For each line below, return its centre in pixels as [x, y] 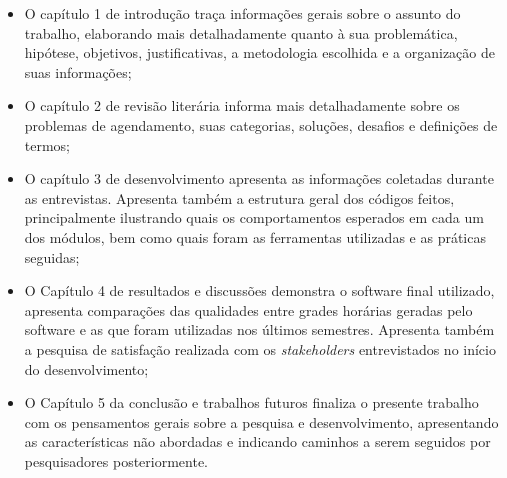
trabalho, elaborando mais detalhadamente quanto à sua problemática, [241, 32]
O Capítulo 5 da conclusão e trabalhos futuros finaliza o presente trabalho [251, 402]
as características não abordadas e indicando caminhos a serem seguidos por [257, 441]
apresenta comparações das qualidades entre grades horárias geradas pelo [248, 309]
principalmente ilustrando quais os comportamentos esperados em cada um [254, 217]
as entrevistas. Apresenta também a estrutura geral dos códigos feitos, [239, 197]
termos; [47, 144]
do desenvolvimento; [86, 368]
